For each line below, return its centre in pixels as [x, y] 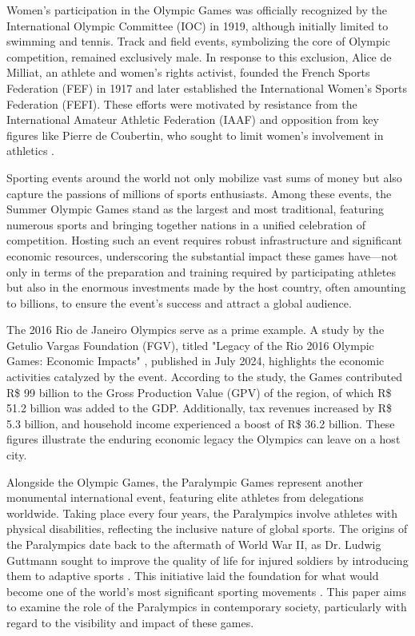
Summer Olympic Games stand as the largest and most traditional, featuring [195, 209]
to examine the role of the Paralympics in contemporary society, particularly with [207, 607]
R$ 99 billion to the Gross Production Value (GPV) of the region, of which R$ [199, 392]
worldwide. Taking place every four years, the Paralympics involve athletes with [202, 513]
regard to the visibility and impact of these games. [130, 622]
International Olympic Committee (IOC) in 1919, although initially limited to [198, 25]
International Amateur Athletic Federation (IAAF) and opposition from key [193, 119]
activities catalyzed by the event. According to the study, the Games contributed [205, 377]
